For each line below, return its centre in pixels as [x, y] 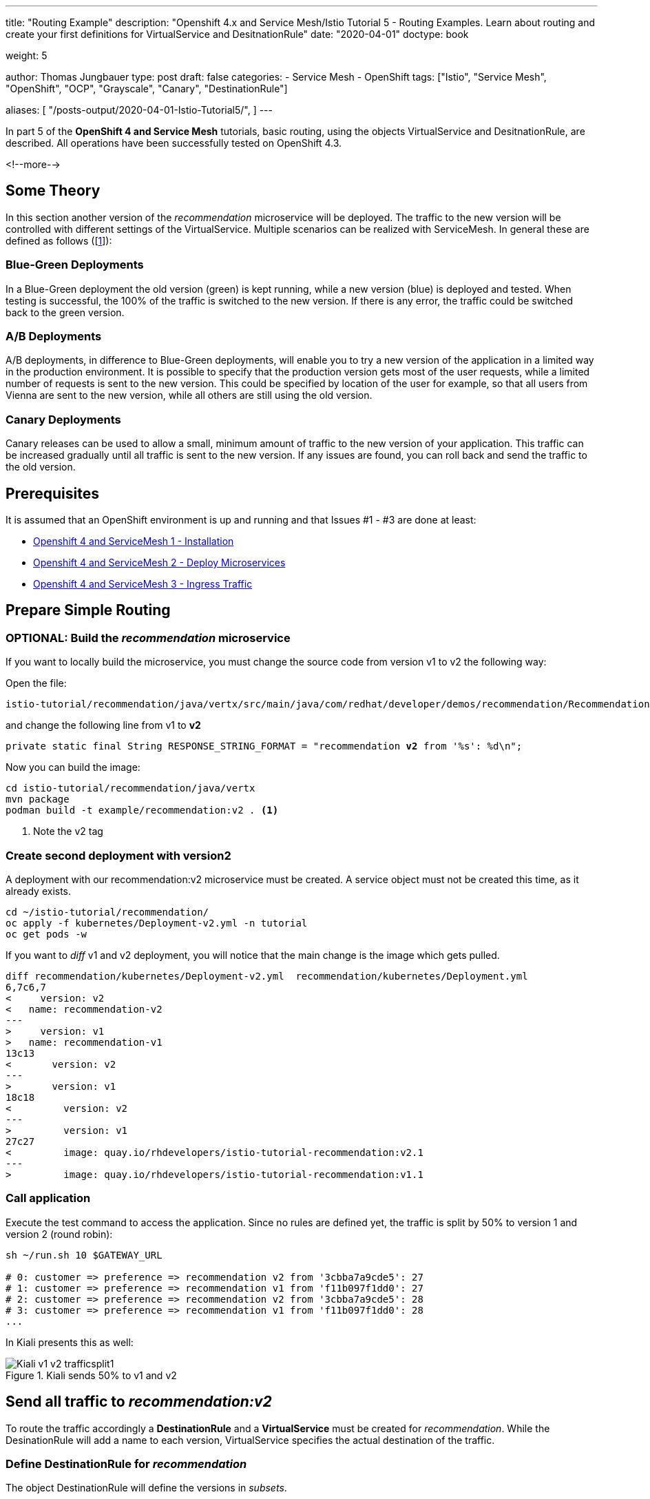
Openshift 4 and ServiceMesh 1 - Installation [134, 541]
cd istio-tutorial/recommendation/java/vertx [130, 788]
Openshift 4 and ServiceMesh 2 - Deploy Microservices [159, 562]
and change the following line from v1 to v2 [103, 725]
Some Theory [53, 191]
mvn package [38, 799]
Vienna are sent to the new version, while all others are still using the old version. [189, 395]
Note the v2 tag [68, 831]
